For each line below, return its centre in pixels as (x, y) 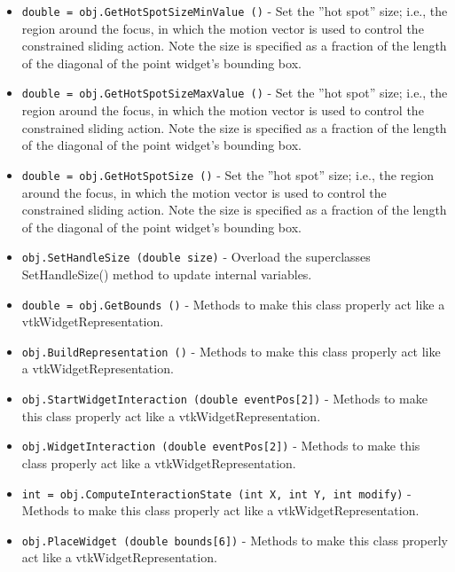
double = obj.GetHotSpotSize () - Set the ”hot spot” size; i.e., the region (227, 174)
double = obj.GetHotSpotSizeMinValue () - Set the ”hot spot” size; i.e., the (235, 11)
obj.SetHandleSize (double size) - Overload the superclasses (196, 257)
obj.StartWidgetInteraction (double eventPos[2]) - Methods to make (224, 399)
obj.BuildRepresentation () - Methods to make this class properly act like (231, 351)
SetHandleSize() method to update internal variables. (167, 274)
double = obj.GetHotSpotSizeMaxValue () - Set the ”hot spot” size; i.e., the (235, 93)
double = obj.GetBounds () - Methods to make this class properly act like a (233, 304)
